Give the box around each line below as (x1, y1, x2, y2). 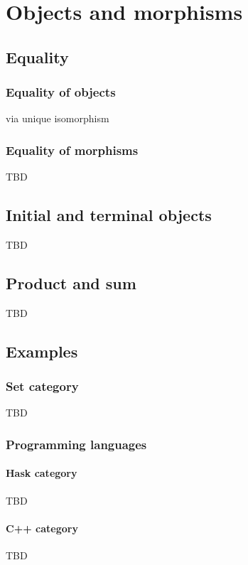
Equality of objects (6, 83, 116, 101)
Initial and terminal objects (6, 204, 212, 226)
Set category (6, 377, 79, 395)
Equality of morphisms (6, 141, 139, 158)
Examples (6, 340, 78, 362)
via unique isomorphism (6, 111, 109, 126)
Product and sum (6, 271, 136, 294)
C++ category (6, 520, 78, 535)
